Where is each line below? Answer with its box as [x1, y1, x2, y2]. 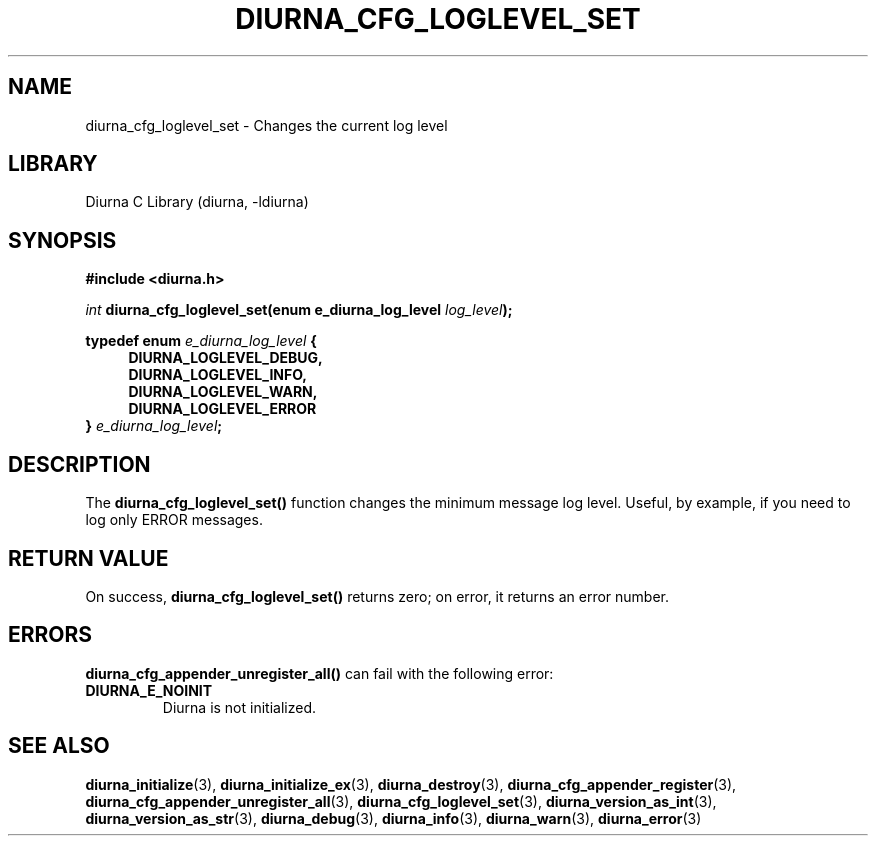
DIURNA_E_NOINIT [85, 681, 213, 699]
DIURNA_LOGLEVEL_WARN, [128, 383, 318, 401]
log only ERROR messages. [85, 511, 263, 529]
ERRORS [8, 622, 93, 648]
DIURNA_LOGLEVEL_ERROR [128, 400, 317, 418]
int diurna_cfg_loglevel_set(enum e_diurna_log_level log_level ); [85, 301, 513, 319]
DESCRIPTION [8, 451, 151, 477]
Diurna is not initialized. [162, 698, 316, 716]
